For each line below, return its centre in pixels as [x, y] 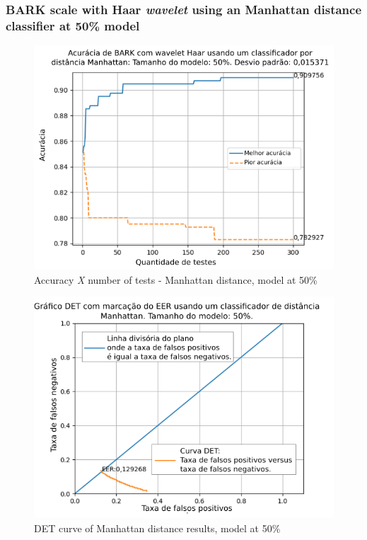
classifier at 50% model [73, 25]
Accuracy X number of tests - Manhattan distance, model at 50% [176, 279]
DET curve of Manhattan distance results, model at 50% [157, 528]
